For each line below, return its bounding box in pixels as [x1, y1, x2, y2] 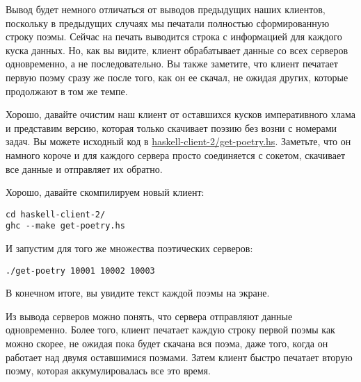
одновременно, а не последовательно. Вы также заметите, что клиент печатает [6, 56, 338, 71]
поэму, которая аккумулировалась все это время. [6, 363, 211, 378]
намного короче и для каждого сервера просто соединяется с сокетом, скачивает [6, 147, 346, 162]
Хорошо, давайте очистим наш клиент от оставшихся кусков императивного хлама [6, 107, 355, 122]
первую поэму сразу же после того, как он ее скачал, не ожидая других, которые [6, 69, 348, 84]
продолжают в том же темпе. [6, 83, 128, 98]
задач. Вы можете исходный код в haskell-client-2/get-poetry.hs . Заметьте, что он [6, 134, 351, 149]
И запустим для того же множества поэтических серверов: [6, 241, 253, 256]
